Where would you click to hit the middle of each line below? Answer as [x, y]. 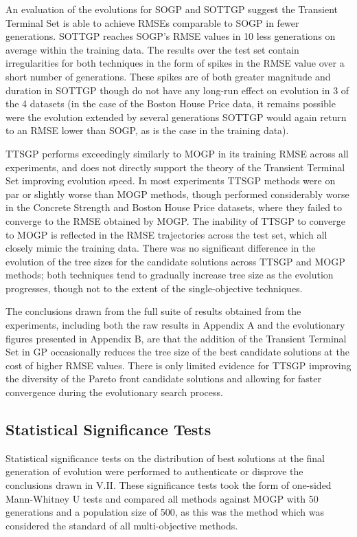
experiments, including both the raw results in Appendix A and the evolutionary [175, 325]
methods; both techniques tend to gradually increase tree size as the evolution [170, 275]
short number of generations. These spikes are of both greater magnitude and [168, 76]
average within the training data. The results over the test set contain [152, 49]
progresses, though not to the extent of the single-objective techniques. [154, 288]
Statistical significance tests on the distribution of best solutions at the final [165, 458]
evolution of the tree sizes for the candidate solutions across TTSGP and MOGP [175, 261]
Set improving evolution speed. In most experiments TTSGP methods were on [171, 180]
